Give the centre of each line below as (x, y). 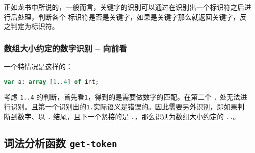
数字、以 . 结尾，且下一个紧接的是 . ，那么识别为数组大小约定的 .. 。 (129, 116)
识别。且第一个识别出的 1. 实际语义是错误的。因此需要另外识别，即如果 (124, 107)
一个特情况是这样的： (38, 66)
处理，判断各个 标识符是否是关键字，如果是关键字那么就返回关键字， (128, 16)
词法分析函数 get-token (61, 142)
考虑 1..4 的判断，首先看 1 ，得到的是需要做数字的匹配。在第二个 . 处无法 (122, 97)
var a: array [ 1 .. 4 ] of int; (51, 82)
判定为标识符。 (35, 26)
